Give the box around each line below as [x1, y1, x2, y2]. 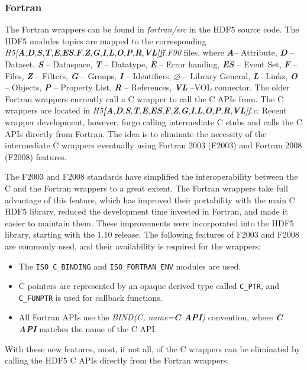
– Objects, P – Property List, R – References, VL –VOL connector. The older [5, 81, 290, 93]
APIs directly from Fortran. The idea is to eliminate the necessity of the [5, 127, 267, 139]
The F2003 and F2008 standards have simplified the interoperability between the [5, 170, 298, 183]
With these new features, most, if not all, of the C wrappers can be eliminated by [5, 342, 300, 355]
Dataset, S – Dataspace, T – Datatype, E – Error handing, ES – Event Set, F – [5, 58, 298, 70]
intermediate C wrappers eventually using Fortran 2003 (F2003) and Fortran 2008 [5, 139, 302, 151]
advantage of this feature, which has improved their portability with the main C [5, 193, 295, 206]
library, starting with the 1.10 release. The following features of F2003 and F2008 [5, 228, 299, 241]
